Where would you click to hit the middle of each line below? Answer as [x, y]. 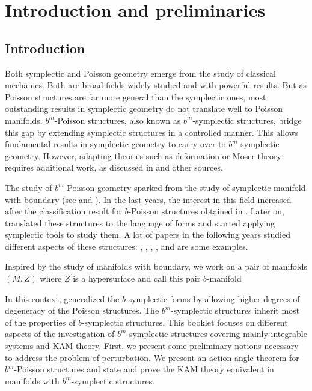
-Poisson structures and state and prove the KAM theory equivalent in [144, 369]
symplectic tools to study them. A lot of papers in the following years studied [148, 235]
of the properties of [40, 322]
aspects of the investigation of [60, 334]
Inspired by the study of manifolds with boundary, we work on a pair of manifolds [156, 266]
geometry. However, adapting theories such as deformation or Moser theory [143, 155]
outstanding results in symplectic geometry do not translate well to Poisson [144, 108]
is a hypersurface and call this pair [137, 278]
